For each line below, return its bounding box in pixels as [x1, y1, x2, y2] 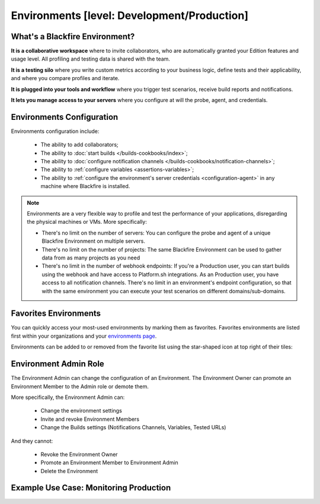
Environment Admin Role [11, 359, 105, 369]
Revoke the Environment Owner [40, 451, 118, 458]
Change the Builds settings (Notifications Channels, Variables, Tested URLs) [40, 424, 226, 431]
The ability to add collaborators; [40, 141, 119, 148]
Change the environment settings [40, 407, 123, 414]
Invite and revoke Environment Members [40, 416, 139, 423]
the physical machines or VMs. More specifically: [27, 218, 148, 226]
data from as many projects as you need [41, 254, 140, 261]
